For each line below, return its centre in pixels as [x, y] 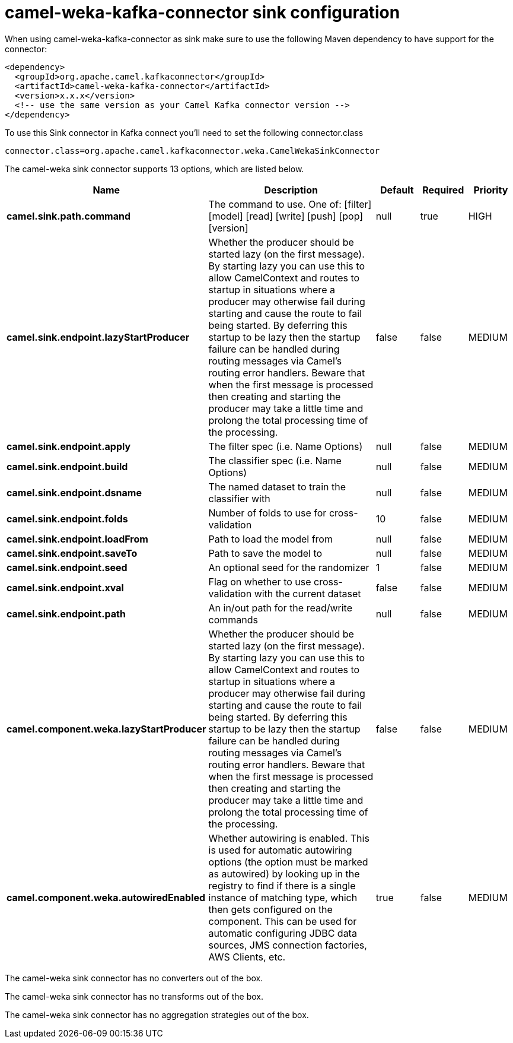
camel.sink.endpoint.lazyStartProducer [98, 337]
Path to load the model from [270, 539]
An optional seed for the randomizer [289, 567]
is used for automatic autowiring [280, 850]
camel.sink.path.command [69, 216]
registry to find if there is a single [282, 885]
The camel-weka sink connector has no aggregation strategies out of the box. [157, 1015]
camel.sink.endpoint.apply [69, 446]
